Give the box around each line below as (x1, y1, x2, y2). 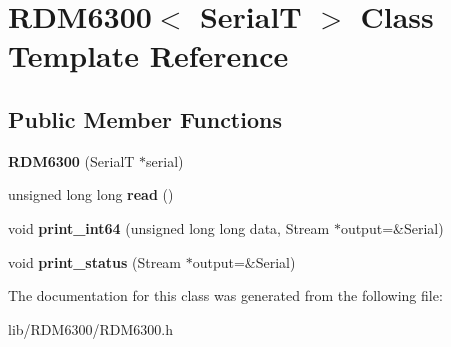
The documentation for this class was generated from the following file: (8, 285, 443, 306)
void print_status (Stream (8, 251, 182, 272)
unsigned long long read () (8, 184, 174, 205)
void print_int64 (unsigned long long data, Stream (8, 217, 330, 238)
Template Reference (8, 35, 289, 76)
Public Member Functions (8, 103, 282, 134)
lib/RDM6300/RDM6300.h (8, 318, 173, 339)
